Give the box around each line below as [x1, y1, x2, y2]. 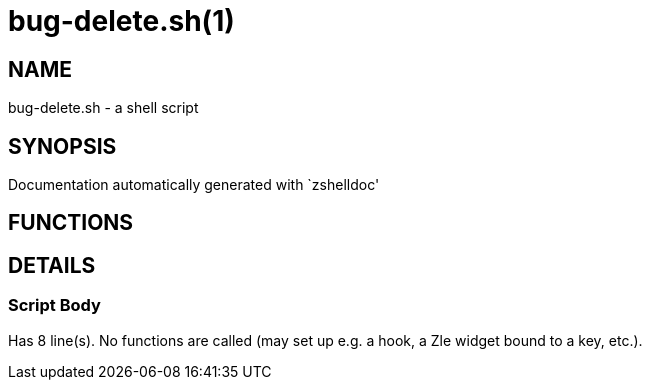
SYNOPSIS [8, 133, 117, 159]
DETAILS [8, 252, 96, 278]
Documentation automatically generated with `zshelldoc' [8, 176, 380, 194]
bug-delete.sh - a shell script [8, 99, 199, 117]
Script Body [8, 295, 101, 316]
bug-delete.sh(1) [8, 4, 235, 38]
